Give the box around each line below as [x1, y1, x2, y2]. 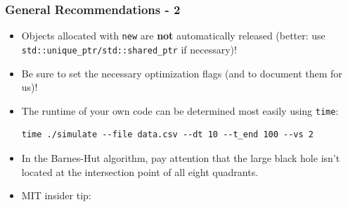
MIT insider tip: [21, 188, 91, 203]
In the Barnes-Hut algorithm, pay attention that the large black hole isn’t [21, 150, 340, 165]
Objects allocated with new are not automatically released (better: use [21, 28, 326, 43]
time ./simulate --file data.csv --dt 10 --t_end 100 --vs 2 [21, 130, 314, 140]
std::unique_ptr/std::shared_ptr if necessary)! [21, 42, 237, 56]
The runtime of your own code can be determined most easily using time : [21, 103, 339, 118]
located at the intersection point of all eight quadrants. [21, 164, 259, 179]
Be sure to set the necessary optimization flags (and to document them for [21, 65, 342, 80]
